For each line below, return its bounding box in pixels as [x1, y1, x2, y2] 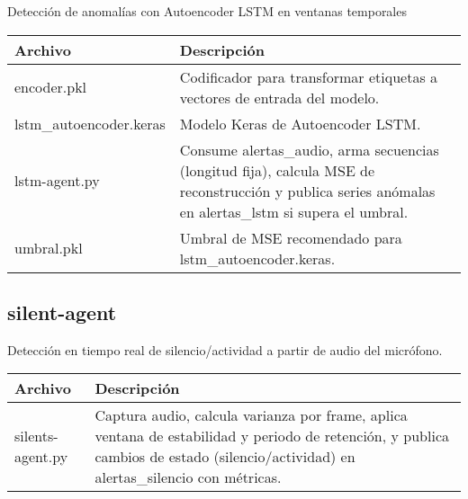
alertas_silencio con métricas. [94, 467, 282, 488]
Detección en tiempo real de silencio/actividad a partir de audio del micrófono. [7, 340, 443, 359]
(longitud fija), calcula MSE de [179, 159, 375, 181]
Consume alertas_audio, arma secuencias [179, 138, 439, 160]
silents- [14, 425, 58, 447]
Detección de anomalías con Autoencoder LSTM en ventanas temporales [7, 2, 407, 20]
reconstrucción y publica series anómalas [179, 180, 436, 201]
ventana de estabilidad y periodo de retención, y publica [94, 425, 449, 447]
